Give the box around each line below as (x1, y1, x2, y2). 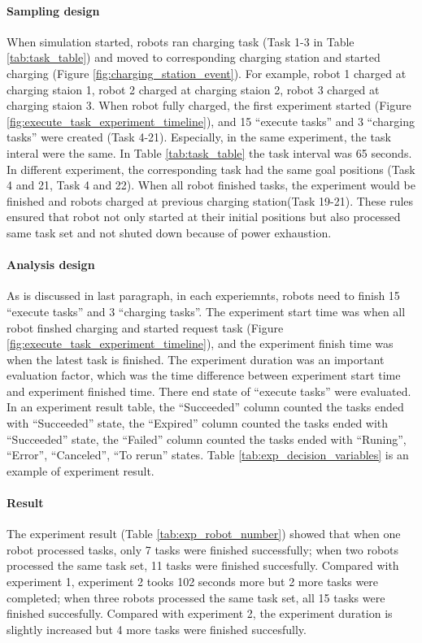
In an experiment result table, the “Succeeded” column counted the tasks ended (7, 398, 404, 415)
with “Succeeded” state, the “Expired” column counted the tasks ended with (7, 415, 389, 432)
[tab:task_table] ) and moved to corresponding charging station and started (7, 49, 381, 66)
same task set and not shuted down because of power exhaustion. (7, 224, 332, 241)
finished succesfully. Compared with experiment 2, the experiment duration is (7, 605, 393, 622)
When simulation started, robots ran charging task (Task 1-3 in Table (7, 33, 355, 50)
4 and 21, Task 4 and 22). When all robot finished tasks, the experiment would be (7, 176, 415, 193)
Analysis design (7, 256, 95, 273)
